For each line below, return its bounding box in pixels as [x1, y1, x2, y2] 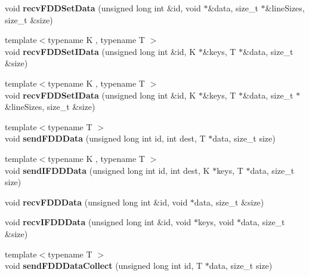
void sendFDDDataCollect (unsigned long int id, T [5, 259, 203, 272]
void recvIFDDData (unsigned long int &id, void [5, 216, 191, 228]
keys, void [197, 216, 234, 228]
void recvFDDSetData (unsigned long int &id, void [5, 2, 201, 14]
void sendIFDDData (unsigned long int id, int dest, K [5, 164, 210, 176]
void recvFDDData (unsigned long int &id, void [5, 195, 188, 208]
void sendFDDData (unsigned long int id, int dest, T [5, 132, 206, 145]
